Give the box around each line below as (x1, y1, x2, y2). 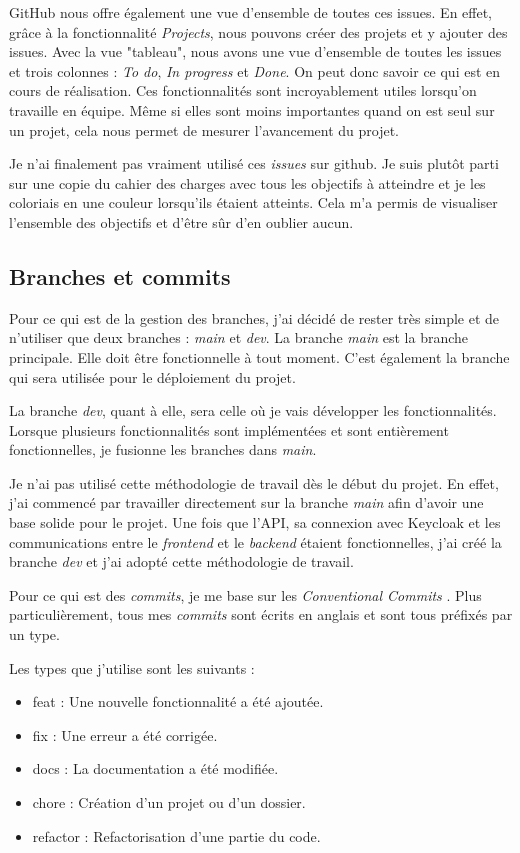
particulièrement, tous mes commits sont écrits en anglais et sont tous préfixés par (9, 604, 513, 625)
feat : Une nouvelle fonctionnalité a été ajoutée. (32, 691, 324, 712)
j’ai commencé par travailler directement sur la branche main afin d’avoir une (9, 492, 484, 513)
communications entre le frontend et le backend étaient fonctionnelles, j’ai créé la (9, 531, 502, 552)
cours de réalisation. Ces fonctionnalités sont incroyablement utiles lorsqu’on (9, 80, 477, 101)
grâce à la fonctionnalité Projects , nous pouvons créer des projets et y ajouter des (9, 21, 508, 42)
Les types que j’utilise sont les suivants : (9, 657, 255, 678)
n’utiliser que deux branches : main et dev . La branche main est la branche (9, 327, 469, 348)
